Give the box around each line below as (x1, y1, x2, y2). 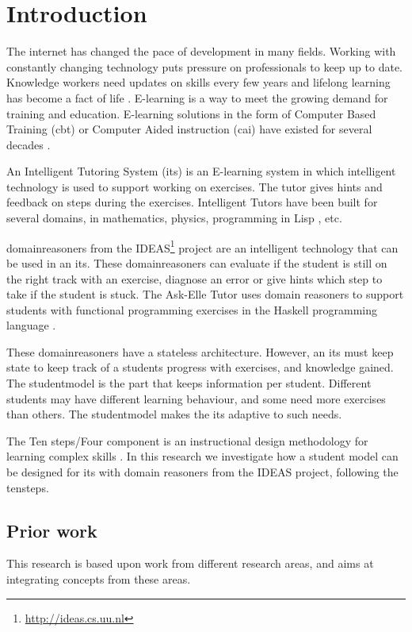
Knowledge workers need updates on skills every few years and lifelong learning (6, 74, 391, 91)
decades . (6, 136, 51, 152)
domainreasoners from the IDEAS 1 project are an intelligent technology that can (6, 237, 399, 256)
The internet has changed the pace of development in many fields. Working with (6, 43, 396, 60)
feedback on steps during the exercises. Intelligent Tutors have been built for (6, 194, 378, 210)
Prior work (6, 518, 97, 542)
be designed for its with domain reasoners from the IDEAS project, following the (6, 464, 399, 480)
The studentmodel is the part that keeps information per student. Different (6, 375, 372, 391)
